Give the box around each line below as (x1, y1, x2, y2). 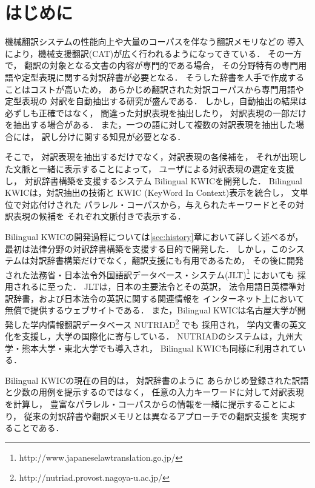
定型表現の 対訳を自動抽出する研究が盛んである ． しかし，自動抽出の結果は (5, 95, 307, 107)
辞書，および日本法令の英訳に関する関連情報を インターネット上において (13, 292, 305, 304)
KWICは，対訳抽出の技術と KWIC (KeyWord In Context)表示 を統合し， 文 (5, 186, 300, 199)
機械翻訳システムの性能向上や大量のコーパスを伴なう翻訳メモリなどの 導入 (5, 35, 305, 48)
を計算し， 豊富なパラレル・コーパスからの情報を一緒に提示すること (5, 398, 279, 410)
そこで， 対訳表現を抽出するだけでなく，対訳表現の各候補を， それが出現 (5, 150, 299, 163)
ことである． (13, 421, 64, 434)
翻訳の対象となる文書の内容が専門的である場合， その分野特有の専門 (24, 59, 299, 72)
